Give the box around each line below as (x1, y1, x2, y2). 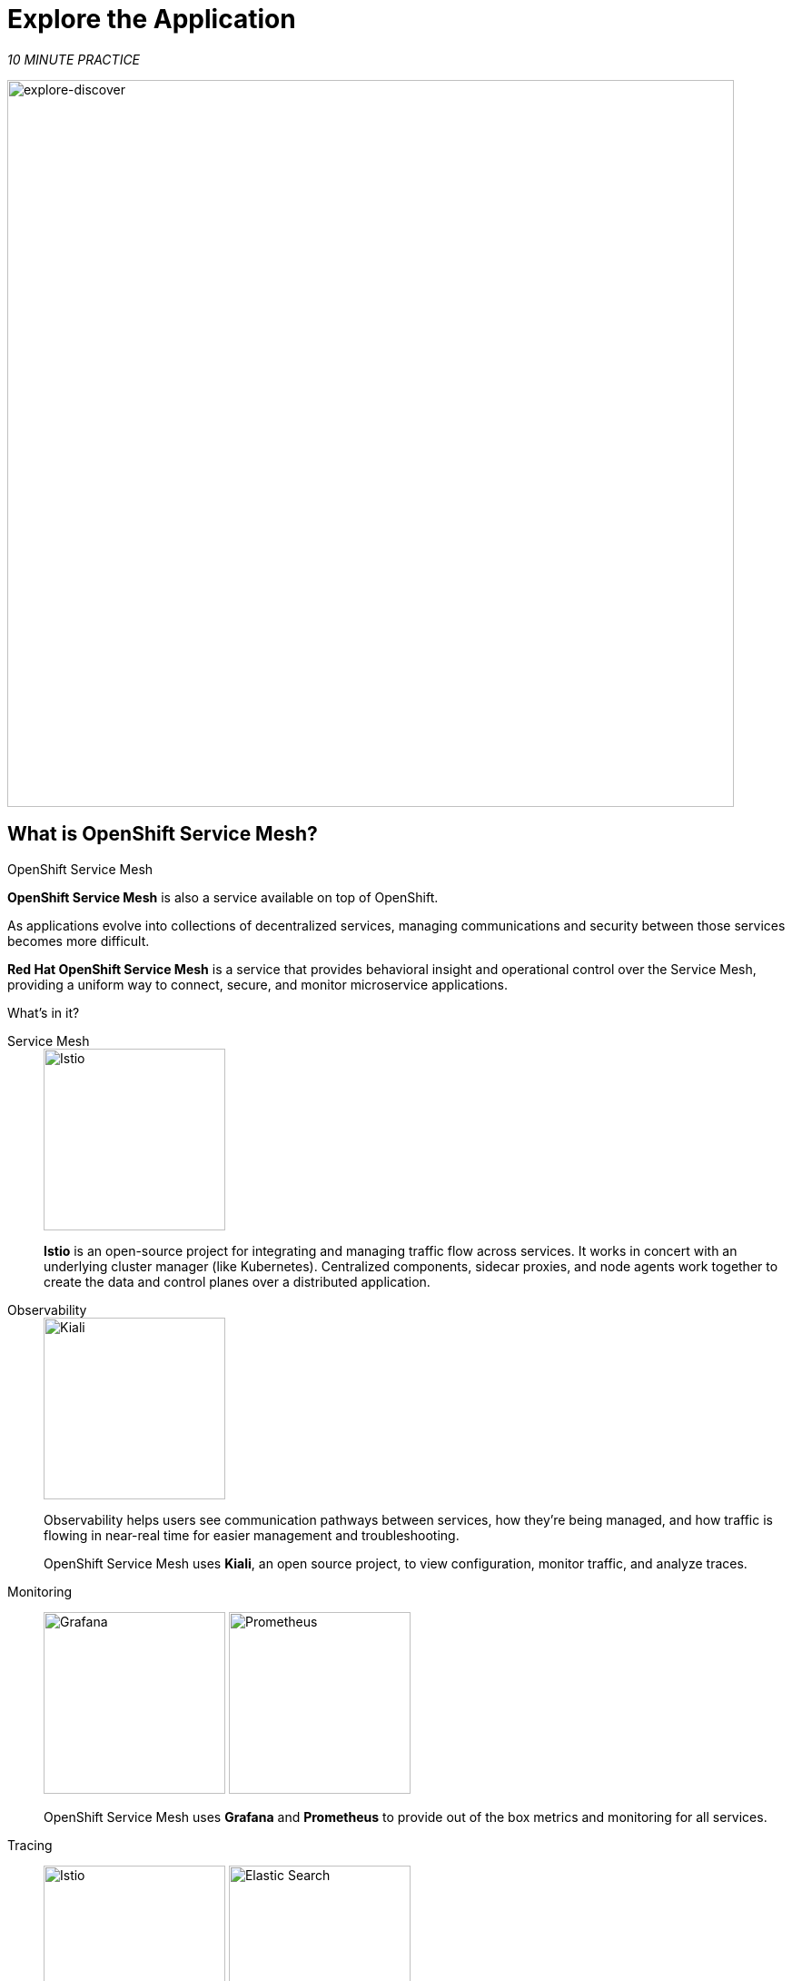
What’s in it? (7, 1004, 80, 1020)
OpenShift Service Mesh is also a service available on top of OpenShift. (7, 889, 439, 905)
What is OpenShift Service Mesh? (7, 822, 318, 846)
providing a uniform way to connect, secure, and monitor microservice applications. (7, 976, 509, 992)
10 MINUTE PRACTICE (7, 51, 141, 67)
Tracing (7, 1837, 53, 1853)
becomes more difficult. (7, 932, 150, 949)
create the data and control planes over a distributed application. (44, 1273, 431, 1289)
